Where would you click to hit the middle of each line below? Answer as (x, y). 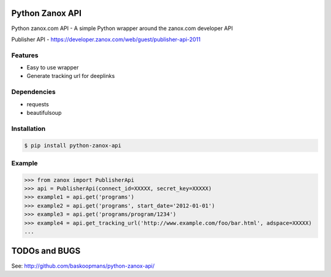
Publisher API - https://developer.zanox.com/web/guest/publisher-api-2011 (106, 39)
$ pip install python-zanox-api (73, 145)
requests (38, 104)
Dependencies (34, 92)
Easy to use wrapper (53, 68)
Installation (29, 128)
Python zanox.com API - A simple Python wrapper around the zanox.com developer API (122, 28)
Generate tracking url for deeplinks (71, 76)
